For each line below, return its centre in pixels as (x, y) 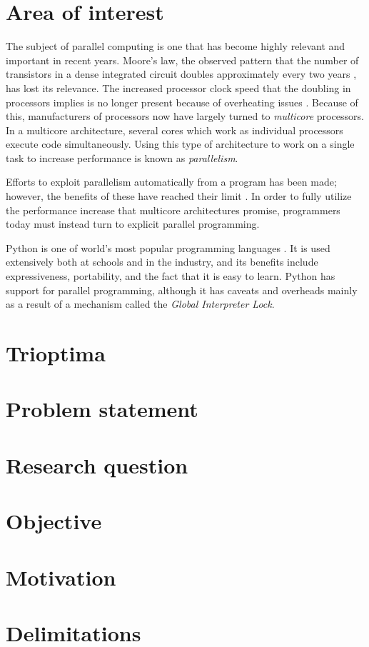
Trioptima (56, 353)
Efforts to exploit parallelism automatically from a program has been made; (171, 182)
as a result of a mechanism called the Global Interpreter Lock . (140, 304)
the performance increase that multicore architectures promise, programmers (173, 210)
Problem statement (102, 409)
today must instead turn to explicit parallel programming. (133, 224)
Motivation (61, 577)
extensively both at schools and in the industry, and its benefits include (162, 262)
